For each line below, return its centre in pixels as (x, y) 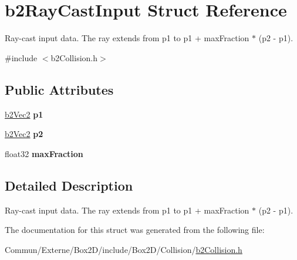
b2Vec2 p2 (24, 134)
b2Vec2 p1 (24, 114)
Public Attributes (59, 89)
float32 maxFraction (44, 153)
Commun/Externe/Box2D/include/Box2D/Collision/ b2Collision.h (124, 249)
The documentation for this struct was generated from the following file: (135, 230)
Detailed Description (69, 185)
